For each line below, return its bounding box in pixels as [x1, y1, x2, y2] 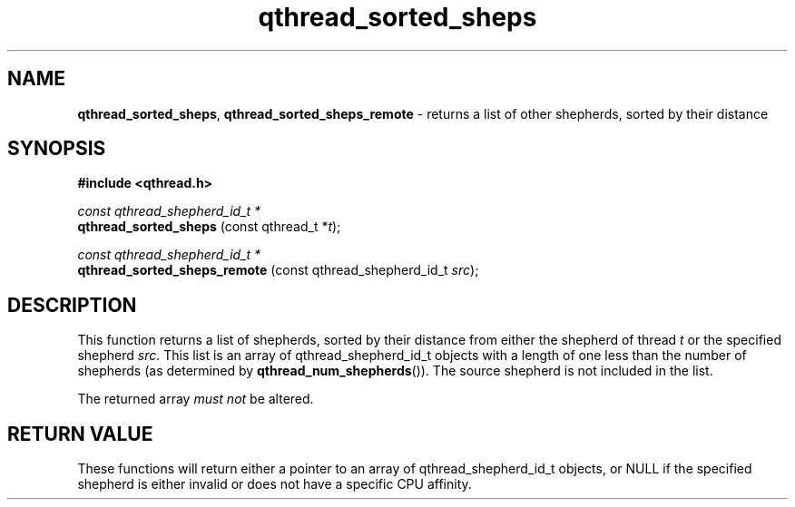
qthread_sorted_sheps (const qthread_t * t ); [77, 219, 341, 235]
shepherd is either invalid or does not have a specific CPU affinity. [77, 476, 472, 492]
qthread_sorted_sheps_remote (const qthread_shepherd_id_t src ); [77, 262, 479, 278]
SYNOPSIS [7, 137, 106, 161]
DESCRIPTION [7, 293, 137, 317]
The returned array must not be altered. [77, 391, 314, 407]
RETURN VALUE [7, 422, 153, 445]
